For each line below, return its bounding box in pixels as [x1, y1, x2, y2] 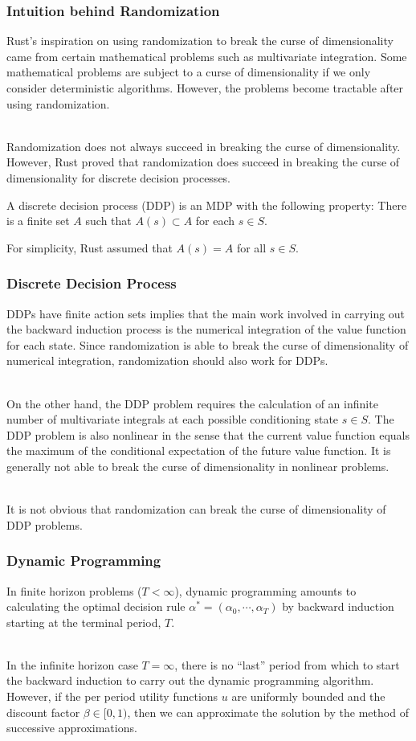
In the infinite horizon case [6, 656, 138, 673]
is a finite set [6, 212, 70, 229]
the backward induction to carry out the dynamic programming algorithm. [6, 672, 374, 689]
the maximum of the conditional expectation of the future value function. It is [6, 442, 391, 459]
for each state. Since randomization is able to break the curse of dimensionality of [6, 336, 409, 353]
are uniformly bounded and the [231, 688, 385, 705]
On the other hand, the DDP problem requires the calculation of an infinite [6, 395, 378, 411]
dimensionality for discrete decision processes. [6, 169, 231, 186]
